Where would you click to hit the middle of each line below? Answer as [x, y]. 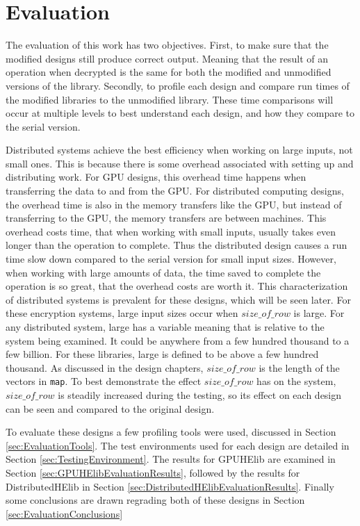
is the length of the [299, 367]
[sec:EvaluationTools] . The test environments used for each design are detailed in [178, 445]
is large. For [319, 313]
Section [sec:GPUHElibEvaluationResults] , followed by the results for [153, 472]
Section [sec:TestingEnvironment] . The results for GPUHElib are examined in [171, 459]
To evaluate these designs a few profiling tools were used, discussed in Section [171, 432]
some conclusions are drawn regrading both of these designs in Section [155, 500]
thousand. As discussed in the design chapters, [105, 367]
